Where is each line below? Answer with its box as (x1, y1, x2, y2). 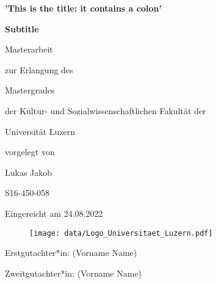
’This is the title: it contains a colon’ (5, 2, 162, 14)
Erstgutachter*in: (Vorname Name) (5, 246, 137, 259)
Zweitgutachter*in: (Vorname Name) (5, 266, 142, 279)
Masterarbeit (5, 43, 53, 56)
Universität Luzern (5, 125, 76, 137)
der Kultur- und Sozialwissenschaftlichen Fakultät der (5, 104, 206, 117)
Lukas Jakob (5, 166, 52, 178)
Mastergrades (5, 84, 55, 96)
